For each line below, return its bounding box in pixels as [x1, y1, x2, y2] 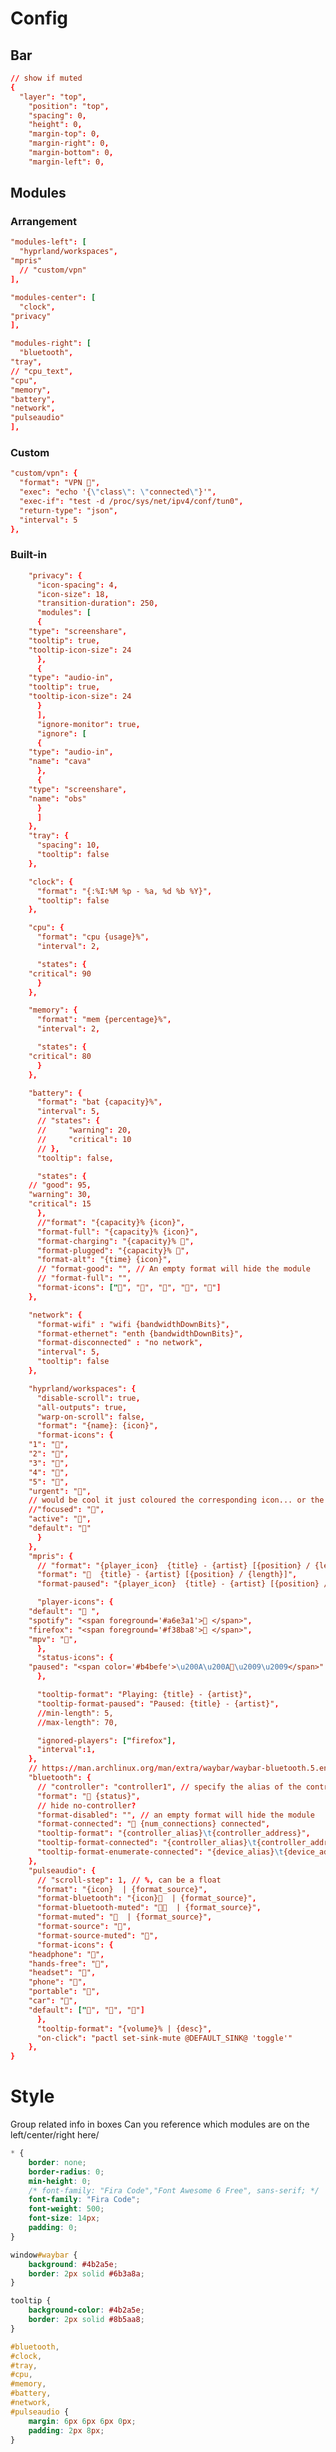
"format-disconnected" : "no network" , [36, 1338, 203, 1348]
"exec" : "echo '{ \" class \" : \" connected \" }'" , [19, 487, 217, 497]
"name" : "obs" [28, 793, 87, 804]
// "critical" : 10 [36, 1134, 132, 1144]
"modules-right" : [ [10, 338, 92, 349]
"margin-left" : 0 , [28, 157, 105, 167]
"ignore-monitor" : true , [36, 719, 141, 729]
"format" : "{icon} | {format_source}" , [36, 1884, 208, 1894]
